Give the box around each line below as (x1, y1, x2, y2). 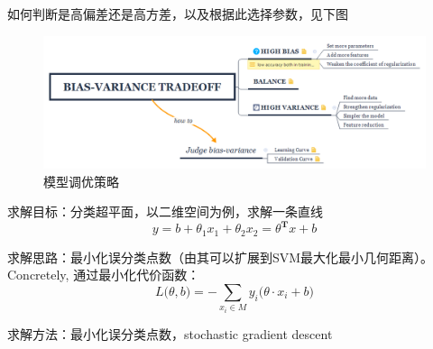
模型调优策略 (43, 171, 119, 190)
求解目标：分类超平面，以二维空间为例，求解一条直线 (7, 202, 323, 221)
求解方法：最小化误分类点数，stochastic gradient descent (7, 324, 333, 343)
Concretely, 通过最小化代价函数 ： (7, 265, 200, 284)
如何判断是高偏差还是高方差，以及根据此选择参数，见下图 (7, 5, 348, 23)
